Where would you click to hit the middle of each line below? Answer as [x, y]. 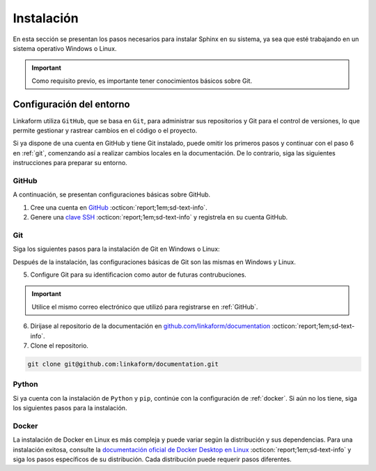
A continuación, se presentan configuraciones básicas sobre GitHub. [112, 194]
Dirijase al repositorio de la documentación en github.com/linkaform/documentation [150, 326]
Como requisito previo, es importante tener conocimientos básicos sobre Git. [142, 81]
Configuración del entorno [71, 104]
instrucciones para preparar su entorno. [70, 163]
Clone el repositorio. [59, 346]
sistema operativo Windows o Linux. [65, 48]
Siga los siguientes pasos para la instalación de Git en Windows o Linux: [116, 249]
